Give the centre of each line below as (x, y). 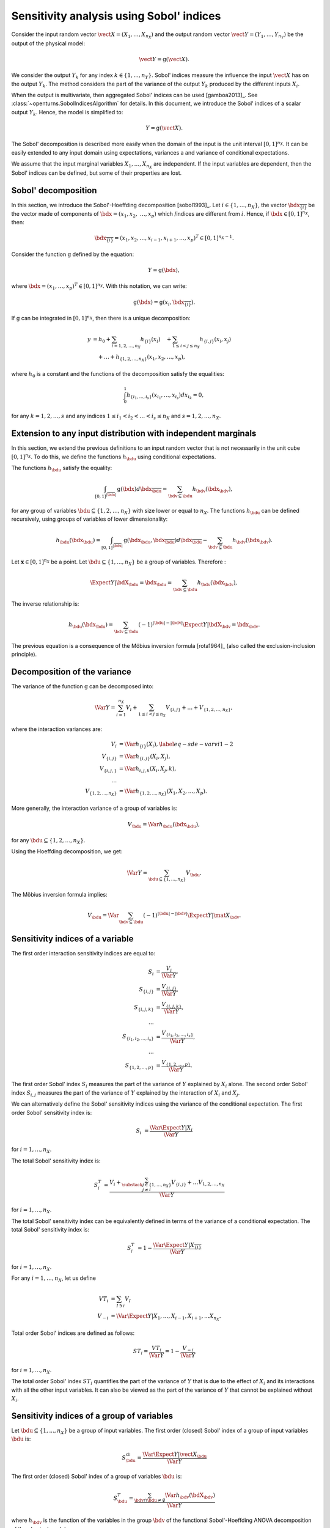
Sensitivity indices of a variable (72, 939)
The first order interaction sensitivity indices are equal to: (83, 953)
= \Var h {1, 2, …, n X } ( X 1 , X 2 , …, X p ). (163, 792)
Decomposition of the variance (71, 671)
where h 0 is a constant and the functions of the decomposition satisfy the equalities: (118, 375)
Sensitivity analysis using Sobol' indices (116, 16)
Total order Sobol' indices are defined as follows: (73, 1333)
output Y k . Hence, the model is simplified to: (67, 113)
